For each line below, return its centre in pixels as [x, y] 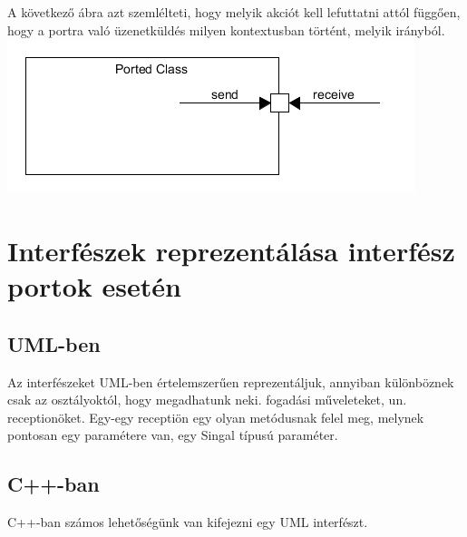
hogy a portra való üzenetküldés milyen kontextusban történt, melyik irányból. [226, 29]
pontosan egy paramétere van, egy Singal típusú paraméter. [173, 435]
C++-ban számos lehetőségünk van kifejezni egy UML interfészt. [188, 522]
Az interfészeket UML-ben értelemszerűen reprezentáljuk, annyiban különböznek [231, 381]
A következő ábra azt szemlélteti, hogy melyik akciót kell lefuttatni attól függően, [234, 12]
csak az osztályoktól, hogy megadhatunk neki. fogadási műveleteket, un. [207, 400]
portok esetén [94, 286]
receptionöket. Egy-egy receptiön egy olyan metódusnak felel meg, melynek [216, 417]
